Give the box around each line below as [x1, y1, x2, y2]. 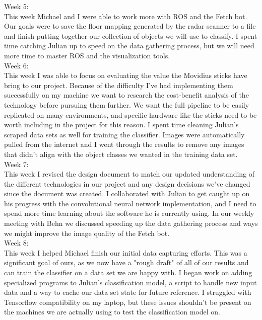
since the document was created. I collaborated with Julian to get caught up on [4, 188, 250, 199]
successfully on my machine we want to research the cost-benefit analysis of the [4, 90, 249, 100]
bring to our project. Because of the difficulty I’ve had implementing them [4, 79, 233, 90]
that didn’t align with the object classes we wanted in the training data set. [4, 148, 238, 159]
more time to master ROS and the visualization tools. [4, 50, 170, 60]
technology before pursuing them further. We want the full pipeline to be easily [4, 99, 249, 110]
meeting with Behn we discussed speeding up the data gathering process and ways [4, 218, 258, 228]
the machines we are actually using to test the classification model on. [4, 306, 220, 317]
